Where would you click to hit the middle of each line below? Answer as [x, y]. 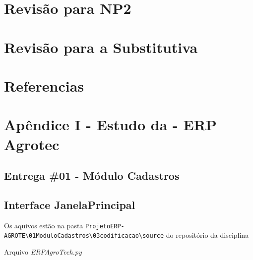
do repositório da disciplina [207, 235]
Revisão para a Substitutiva [101, 47]
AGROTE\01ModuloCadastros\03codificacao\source [84, 236]
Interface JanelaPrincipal [70, 204]
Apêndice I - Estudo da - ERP [110, 125]
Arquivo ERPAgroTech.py [43, 251]
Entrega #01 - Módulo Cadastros [92, 176]
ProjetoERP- [105, 226]
